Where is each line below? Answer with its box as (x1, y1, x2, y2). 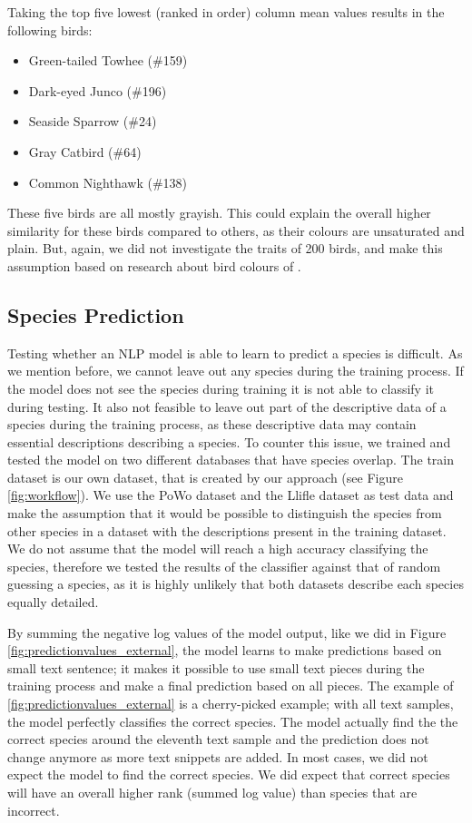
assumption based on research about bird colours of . (7, 256, 301, 275)
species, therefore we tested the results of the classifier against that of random (7, 556, 441, 575)
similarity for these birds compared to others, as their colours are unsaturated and (7, 220, 465, 240)
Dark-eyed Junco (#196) (28, 81, 167, 100)
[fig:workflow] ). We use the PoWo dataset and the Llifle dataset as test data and (7, 485, 454, 505)
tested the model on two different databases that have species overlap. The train (7, 450, 455, 469)
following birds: (7, 20, 93, 39)
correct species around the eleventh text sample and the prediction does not (7, 730, 429, 749)
